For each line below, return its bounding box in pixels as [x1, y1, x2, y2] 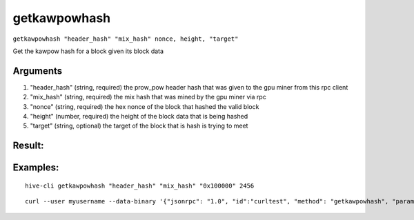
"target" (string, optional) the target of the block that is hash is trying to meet [30, 121, 248, 130]
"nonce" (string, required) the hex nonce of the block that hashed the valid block [30, 102, 259, 110]
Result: [12, 140, 44, 152]
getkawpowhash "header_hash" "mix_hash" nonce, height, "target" [12, 34, 239, 43]
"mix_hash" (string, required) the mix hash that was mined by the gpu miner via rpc [30, 93, 267, 101]
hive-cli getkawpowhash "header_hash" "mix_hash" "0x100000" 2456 [25, 181, 255, 190]
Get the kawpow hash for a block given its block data [12, 47, 164, 55]
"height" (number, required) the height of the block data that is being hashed [30, 112, 248, 121]
